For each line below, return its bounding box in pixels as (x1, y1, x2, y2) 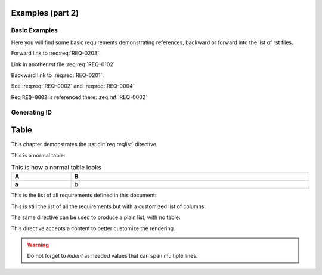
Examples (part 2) (11, 8, 79, 18)
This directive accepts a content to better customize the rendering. (11, 224, 175, 232)
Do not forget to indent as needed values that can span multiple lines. (27, 252, 198, 259)
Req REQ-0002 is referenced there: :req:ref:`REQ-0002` (11, 93, 147, 101)
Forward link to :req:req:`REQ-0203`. (11, 50, 101, 57)
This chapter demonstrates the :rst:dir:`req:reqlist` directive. (11, 141, 158, 148)
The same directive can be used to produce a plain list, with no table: (11, 214, 181, 221)
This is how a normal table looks (11, 163, 102, 172)
